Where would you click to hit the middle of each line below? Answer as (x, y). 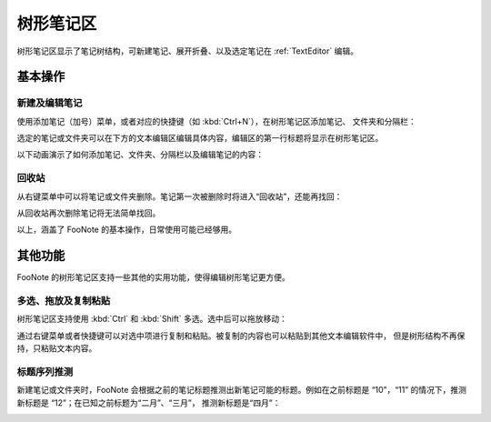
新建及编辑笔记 (50, 103)
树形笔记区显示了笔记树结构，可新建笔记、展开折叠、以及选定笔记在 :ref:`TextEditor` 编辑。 (188, 51)
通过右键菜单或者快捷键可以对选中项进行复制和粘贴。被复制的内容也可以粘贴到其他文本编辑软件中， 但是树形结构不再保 (241, 336)
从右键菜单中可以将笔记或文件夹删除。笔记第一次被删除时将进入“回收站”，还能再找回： (180, 196)
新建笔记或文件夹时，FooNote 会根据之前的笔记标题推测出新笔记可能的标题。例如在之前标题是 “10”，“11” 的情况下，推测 (242, 390)
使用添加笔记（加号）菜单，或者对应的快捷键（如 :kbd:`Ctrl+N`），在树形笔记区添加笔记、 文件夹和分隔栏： (217, 121)
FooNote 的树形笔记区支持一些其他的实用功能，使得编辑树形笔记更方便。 (153, 277)
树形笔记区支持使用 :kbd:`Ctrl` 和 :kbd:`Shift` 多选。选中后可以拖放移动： (152, 319)
